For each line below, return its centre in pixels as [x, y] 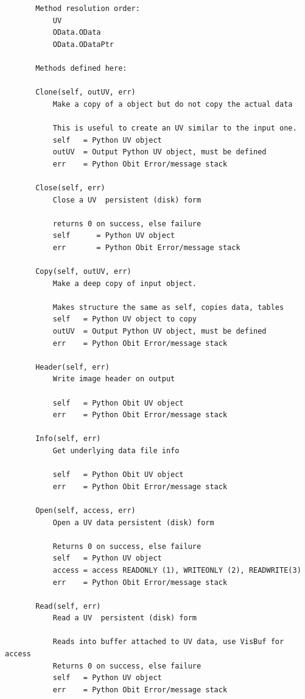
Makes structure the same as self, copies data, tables [168, 307]
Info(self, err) [68, 439]
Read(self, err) [68, 606]
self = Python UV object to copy [124, 319]
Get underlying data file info [116, 450]
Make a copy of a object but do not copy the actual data [173, 104]
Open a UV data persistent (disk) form [133, 522]
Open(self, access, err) [86, 510]
